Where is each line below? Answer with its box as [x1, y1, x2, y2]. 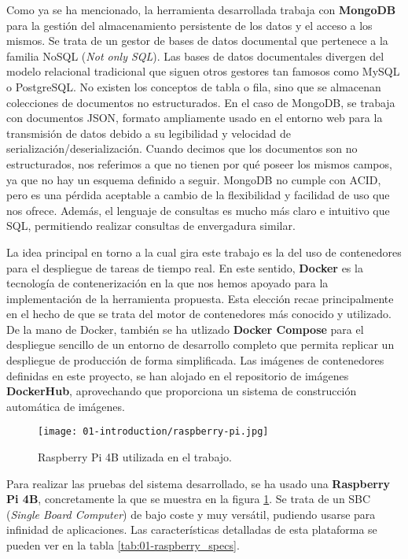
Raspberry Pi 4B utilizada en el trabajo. [38, 449, 232, 465]
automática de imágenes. [6, 398, 125, 414]
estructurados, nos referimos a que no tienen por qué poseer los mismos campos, [6, 155, 392, 172]
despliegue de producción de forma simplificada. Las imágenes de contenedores [6, 352, 384, 368]
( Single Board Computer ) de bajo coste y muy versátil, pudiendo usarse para [6, 505, 376, 522]
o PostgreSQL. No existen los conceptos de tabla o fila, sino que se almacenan [6, 78, 381, 94]
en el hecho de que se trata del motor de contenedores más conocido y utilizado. [6, 305, 391, 322]
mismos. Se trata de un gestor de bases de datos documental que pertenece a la [6, 32, 388, 49]
